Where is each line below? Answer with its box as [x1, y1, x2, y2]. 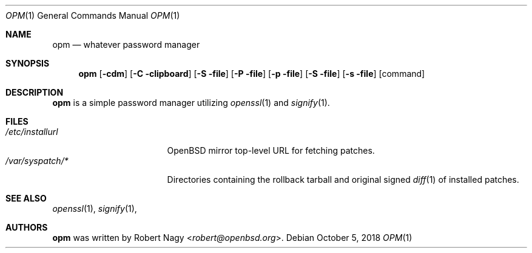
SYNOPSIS [5, 58, 50, 68]
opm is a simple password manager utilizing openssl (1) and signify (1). [52, 97, 330, 108]
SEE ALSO [5, 193, 47, 203]
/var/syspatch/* [5, 156, 69, 166]
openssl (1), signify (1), [52, 203, 137, 214]
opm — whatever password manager [52, 39, 200, 50]
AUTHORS [5, 222, 48, 232]
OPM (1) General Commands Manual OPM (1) [5, 10, 180, 21]
